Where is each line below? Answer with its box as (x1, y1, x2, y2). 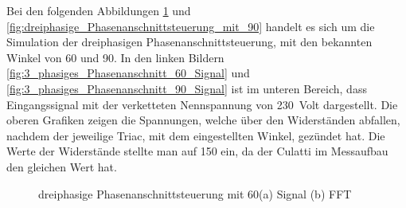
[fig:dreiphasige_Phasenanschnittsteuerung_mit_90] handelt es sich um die (6, 18, 375, 34)
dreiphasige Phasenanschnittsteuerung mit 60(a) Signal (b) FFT (38, 185, 352, 202)
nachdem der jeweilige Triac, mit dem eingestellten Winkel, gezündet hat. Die (6, 127, 385, 143)
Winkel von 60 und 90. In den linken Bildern (6, 49, 224, 65)
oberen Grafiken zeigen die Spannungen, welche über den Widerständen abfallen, (6, 112, 400, 128)
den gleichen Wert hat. (6, 158, 117, 175)
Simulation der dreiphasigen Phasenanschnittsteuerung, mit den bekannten (6, 33, 373, 50)
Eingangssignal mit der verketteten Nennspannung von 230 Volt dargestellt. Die (6, 96, 398, 112)
